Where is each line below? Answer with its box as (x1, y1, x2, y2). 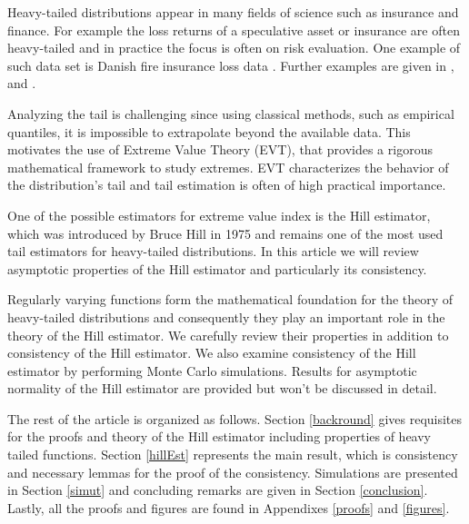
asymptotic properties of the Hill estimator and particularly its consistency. (7, 259, 427, 278)
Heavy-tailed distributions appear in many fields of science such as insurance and (7, 3, 459, 21)
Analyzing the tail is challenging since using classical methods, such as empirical (7, 104, 454, 123)
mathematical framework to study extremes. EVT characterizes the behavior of (7, 157, 449, 176)
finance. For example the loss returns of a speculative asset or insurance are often (7, 20, 460, 39)
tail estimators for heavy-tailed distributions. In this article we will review (7, 242, 419, 261)
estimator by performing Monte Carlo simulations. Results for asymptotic (7, 361, 417, 380)
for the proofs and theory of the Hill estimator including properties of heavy (7, 427, 432, 446)
